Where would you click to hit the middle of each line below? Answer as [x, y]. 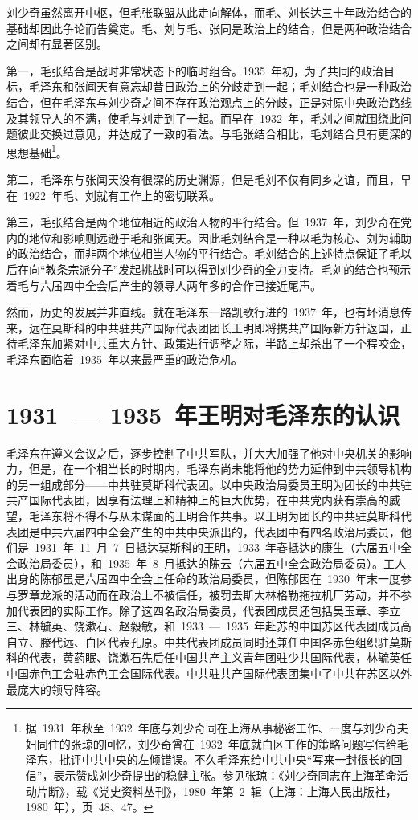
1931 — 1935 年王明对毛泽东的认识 [203, 414]
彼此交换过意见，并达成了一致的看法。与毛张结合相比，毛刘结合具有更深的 [214, 134]
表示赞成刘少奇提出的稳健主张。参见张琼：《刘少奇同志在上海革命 [225, 775]
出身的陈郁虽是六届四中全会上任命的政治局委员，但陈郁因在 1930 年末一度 [203, 579]
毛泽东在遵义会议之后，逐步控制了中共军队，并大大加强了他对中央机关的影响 [209, 453]
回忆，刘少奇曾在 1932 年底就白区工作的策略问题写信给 [250, 743]
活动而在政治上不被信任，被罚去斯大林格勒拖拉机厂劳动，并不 [237, 594]
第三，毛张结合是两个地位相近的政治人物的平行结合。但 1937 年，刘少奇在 [203, 222]
